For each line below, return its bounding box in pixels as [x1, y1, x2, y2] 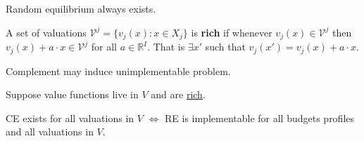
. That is [147, 39, 185, 54]
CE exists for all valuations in [6, 110, 134, 125]
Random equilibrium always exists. [6, 1, 156, 15]
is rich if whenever [191, 25, 272, 39]
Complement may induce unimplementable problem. [6, 63, 231, 78]
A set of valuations [6, 25, 87, 39]
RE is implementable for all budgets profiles [164, 110, 355, 125]
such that [205, 39, 246, 54]
